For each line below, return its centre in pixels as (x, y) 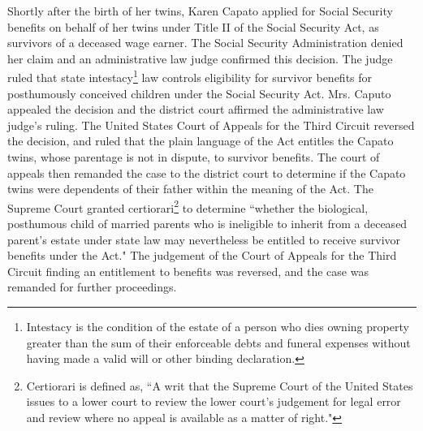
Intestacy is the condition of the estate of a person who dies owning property (218, 326)
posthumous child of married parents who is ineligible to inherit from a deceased (207, 224)
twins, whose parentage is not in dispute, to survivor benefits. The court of (194, 157)
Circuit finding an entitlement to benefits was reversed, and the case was (188, 271)
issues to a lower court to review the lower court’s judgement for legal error (214, 401)
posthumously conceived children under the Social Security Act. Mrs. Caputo (199, 93)
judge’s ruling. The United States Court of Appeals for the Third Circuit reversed (211, 125)
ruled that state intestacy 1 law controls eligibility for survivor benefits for (190, 76)
